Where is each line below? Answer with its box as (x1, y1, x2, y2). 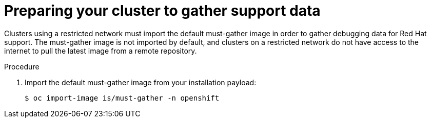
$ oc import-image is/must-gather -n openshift (25, 93, 220, 102)
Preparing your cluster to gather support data (4, 2, 321, 19)
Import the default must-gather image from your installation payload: (25, 78, 257, 87)
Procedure (4, 62, 40, 71)
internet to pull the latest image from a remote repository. (4, 46, 197, 55)
